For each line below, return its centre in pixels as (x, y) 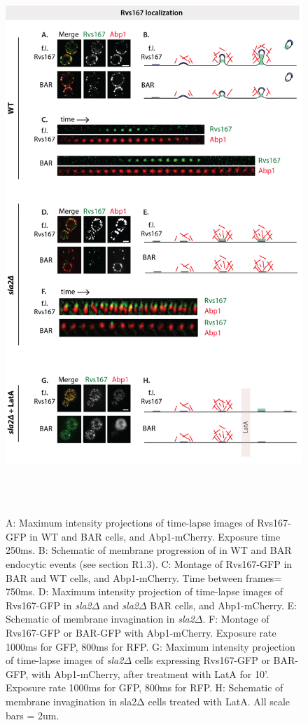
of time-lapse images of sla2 (65, 660)
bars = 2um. (33, 715)
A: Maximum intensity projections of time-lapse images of (130, 523)
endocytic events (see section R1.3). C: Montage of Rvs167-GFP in (149, 564)
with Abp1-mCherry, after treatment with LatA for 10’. (150, 673)
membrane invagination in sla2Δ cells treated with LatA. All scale (148, 701)
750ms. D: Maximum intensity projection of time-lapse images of (145, 591)
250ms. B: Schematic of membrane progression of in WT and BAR (149, 550)
